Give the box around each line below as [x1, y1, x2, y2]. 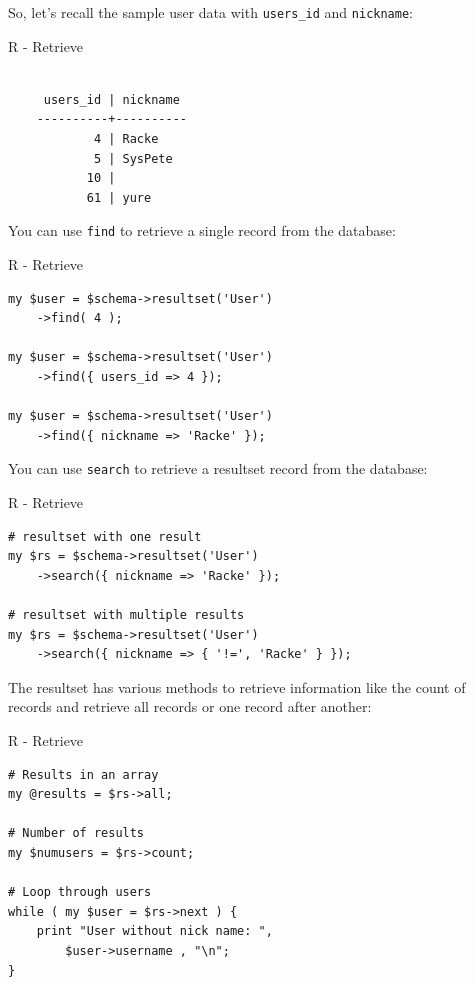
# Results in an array [8, 767, 159, 782]
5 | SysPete [93, 151, 173, 166]
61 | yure [86, 190, 152, 205]
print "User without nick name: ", [36, 924, 273, 939]
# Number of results [8, 826, 145, 841]
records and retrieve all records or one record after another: [8, 696, 372, 717]
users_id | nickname [43, 92, 180, 107]
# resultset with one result [8, 529, 202, 544]
